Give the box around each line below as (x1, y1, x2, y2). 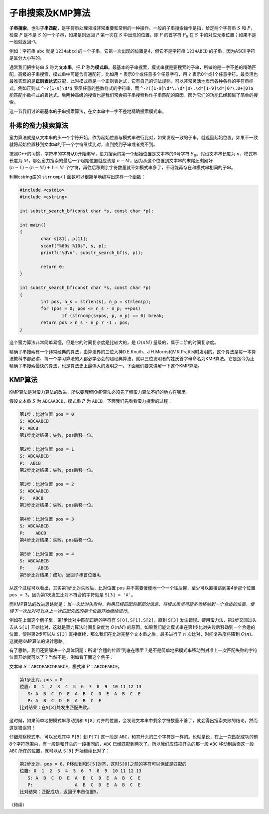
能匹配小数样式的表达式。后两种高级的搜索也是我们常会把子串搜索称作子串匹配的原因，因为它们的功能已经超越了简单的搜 (9, 92, 258, 98)
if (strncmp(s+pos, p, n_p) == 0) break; (61, 312, 164, 318)
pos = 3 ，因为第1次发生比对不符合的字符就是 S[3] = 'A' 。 (9, 592, 135, 598)
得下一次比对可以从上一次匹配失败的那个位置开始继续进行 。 (9, 608, 132, 614)
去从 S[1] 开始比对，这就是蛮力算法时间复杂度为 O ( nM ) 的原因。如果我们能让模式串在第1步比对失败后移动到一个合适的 (9, 624, 256, 630)
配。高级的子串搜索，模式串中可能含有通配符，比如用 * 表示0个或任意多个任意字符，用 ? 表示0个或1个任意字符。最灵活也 (9, 71, 258, 77)
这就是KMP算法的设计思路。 (9, 638, 67, 644)
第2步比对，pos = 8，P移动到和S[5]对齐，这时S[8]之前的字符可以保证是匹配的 (19, 761, 187, 767)
